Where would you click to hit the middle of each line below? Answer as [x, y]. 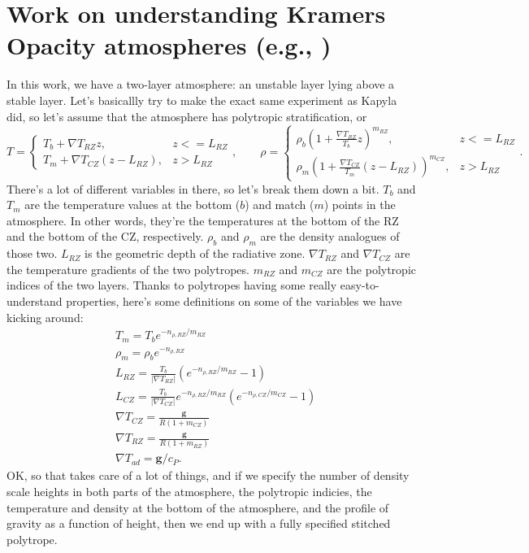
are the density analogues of [330, 236]
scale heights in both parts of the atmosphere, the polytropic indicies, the [189, 491]
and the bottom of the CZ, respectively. [105, 236]
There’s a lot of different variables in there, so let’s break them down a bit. [193, 188]
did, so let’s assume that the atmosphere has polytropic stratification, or [187, 116]
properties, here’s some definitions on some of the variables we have [234, 301]
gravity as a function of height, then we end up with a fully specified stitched [199, 523]
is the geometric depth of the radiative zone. [195, 253]
